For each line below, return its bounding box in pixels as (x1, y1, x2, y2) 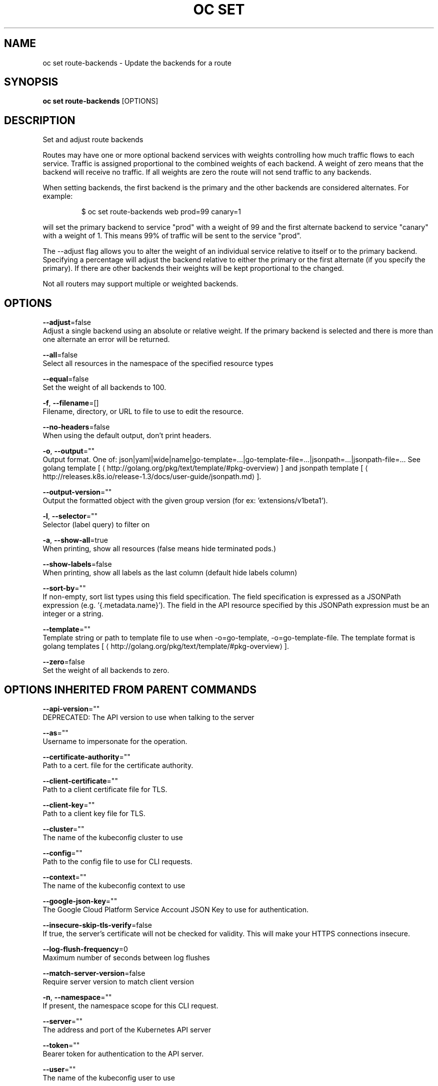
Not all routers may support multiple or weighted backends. (42, 279, 238, 288)
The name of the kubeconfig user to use (42, 1073, 175, 1082)
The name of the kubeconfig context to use (42, 881, 185, 890)
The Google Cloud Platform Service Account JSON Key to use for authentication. (42, 905, 309, 914)
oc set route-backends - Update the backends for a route (42, 58, 231, 67)
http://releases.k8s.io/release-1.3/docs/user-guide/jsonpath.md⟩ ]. (42, 472, 261, 481)
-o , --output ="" (42, 447, 95, 456)
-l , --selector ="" (42, 512, 97, 521)
